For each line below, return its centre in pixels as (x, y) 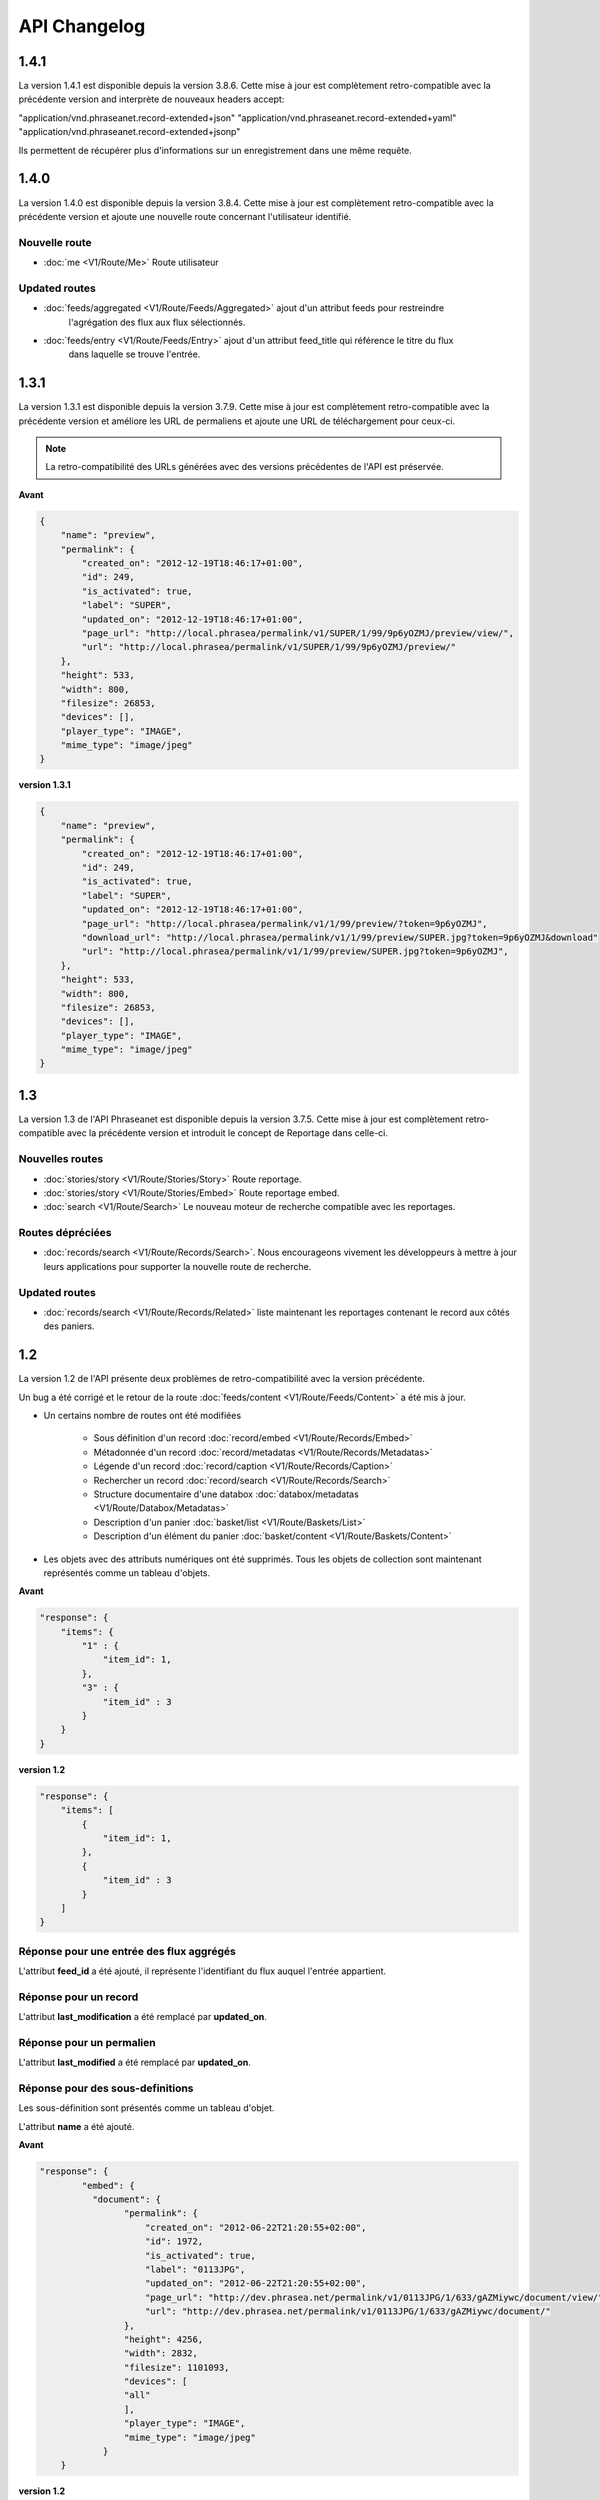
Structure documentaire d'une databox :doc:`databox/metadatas (226, 1494)
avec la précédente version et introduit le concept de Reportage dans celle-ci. (227, 1133)
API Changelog (82, 26)
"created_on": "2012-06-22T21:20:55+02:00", (256, 2227)
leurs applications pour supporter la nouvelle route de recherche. (177, 1266)
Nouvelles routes (61, 1159)
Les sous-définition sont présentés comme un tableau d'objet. (146, 2108)
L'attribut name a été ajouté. (76, 2126)
